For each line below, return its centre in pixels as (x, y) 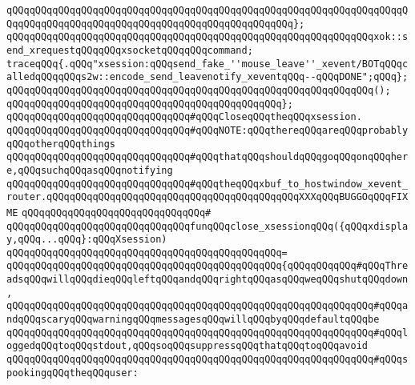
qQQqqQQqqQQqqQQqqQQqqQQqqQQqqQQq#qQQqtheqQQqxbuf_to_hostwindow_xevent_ (207, 184)
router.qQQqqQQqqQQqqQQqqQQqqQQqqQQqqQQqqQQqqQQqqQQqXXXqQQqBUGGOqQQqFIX (207, 197)
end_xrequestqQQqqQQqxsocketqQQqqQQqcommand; (130, 50)
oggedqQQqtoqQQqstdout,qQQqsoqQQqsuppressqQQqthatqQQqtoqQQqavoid (187, 346)
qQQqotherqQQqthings (61, 144)
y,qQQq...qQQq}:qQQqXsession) (87, 240)
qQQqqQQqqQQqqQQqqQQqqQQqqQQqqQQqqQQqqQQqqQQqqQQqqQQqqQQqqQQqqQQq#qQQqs (207, 360)
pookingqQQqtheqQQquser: (73, 373)
